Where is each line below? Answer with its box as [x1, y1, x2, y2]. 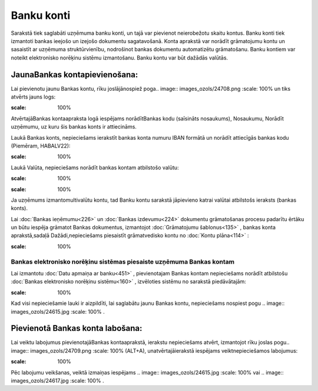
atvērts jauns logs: [11, 93, 56, 100]
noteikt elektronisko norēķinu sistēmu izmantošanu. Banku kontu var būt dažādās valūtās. [11, 54, 228, 61]
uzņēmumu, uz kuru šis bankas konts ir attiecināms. [11, 123, 137, 130]
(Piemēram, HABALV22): [11, 142, 71, 149]
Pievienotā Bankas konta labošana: [11, 323, 143, 333]
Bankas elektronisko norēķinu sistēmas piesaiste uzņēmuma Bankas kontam [11, 257, 235, 265]
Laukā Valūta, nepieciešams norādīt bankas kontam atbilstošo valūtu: [11, 164, 179, 171]
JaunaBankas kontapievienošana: [11, 70, 138, 80]
